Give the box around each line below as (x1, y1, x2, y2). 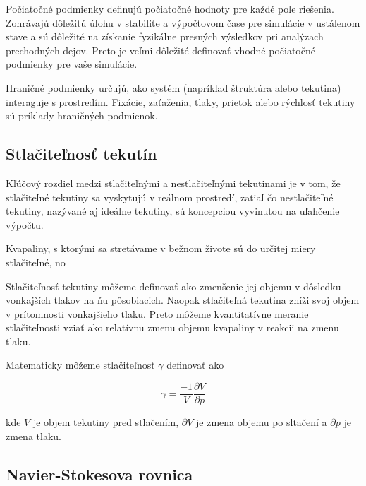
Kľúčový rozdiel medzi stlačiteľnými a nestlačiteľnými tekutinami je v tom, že (6, 175, 341, 190)
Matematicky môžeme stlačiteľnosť (6, 357, 155, 372)
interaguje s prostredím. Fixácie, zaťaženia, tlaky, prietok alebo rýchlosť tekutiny (6, 94, 355, 109)
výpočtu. (6, 217, 44, 232)
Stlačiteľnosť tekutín (6, 143, 157, 165)
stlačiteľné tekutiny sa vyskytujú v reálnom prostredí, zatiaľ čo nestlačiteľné (6, 189, 334, 204)
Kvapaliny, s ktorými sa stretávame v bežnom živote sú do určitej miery (6, 241, 316, 256)
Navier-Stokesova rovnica (6, 463, 193, 485)
